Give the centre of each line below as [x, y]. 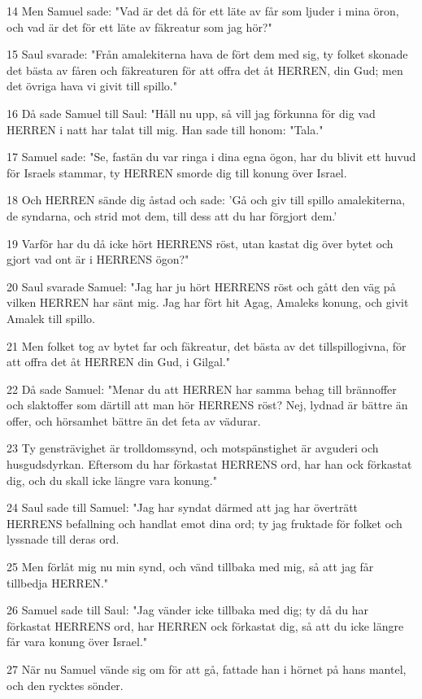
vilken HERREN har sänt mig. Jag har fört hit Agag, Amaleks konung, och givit [208, 302]
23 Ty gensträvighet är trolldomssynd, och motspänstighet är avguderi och [193, 448]
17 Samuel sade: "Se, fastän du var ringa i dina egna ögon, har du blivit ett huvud [211, 157]
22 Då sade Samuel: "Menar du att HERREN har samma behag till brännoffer [202, 389]
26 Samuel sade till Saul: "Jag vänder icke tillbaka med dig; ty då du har [188, 610]
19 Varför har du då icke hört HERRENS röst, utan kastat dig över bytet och [200, 243]
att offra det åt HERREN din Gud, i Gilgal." [119, 362]
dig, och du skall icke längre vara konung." [112, 480]
